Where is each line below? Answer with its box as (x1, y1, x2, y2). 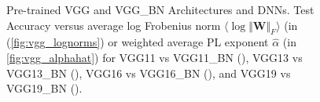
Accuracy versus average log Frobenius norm (6, 16, 221, 33)
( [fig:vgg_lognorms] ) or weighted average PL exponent (6, 34, 269, 50)
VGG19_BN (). (6, 80, 83, 97)
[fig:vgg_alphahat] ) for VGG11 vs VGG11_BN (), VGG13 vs (6, 49, 303, 65)
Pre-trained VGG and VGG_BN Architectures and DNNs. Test (6, 2, 314, 17)
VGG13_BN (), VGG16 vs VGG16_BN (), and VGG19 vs (6, 64, 291, 81)
